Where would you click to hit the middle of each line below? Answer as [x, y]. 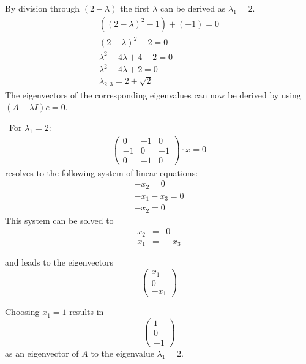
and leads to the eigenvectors [59, 262]
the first [135, 8]
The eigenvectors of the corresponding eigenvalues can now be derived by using [153, 95]
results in [87, 312]
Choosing [22, 312]
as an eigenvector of [42, 353]
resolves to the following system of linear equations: [102, 172]
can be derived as [193, 8]
